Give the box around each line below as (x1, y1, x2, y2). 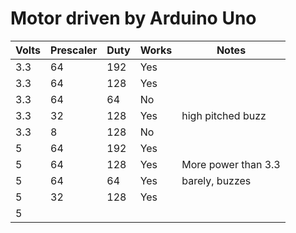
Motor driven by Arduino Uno (10, 7, 257, 30)
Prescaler (50, 43, 98, 57)
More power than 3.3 (181, 157, 281, 171)
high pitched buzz (181, 108, 267, 122)
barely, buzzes (181, 173, 252, 187)
